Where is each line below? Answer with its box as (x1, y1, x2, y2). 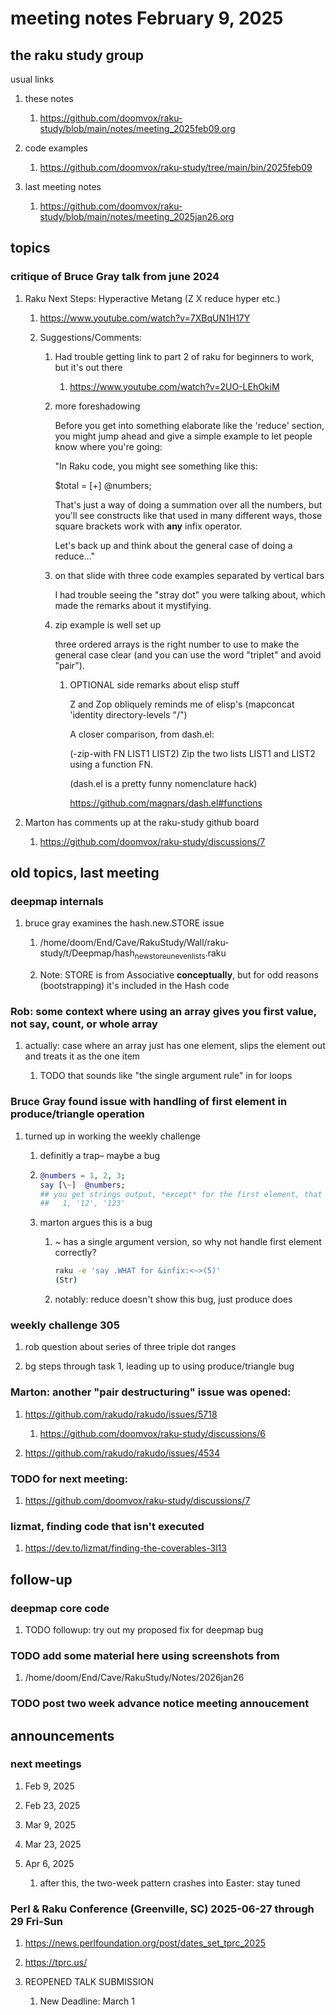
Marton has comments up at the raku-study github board (24, 816, 260, 828)
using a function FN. (69, 758, 153, 770)
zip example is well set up (54, 618, 162, 631)
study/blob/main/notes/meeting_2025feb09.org (39, 123, 236, 134)
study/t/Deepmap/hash (39, 947, 135, 959)
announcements (10, 1727, 115, 1744)
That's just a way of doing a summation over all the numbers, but (54, 498, 323, 511)
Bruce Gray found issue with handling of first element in (10, 1095, 288, 1109)
